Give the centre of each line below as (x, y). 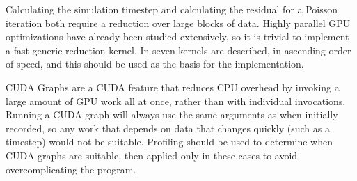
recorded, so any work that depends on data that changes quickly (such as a (168, 128)
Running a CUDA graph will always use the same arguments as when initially (172, 115)
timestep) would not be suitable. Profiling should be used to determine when (169, 142)
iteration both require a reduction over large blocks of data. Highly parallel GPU (178, 23)
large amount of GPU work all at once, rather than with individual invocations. (176, 101)
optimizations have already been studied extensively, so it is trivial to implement (177, 37)
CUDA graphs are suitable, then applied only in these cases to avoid (152, 155)
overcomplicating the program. (71, 169)
